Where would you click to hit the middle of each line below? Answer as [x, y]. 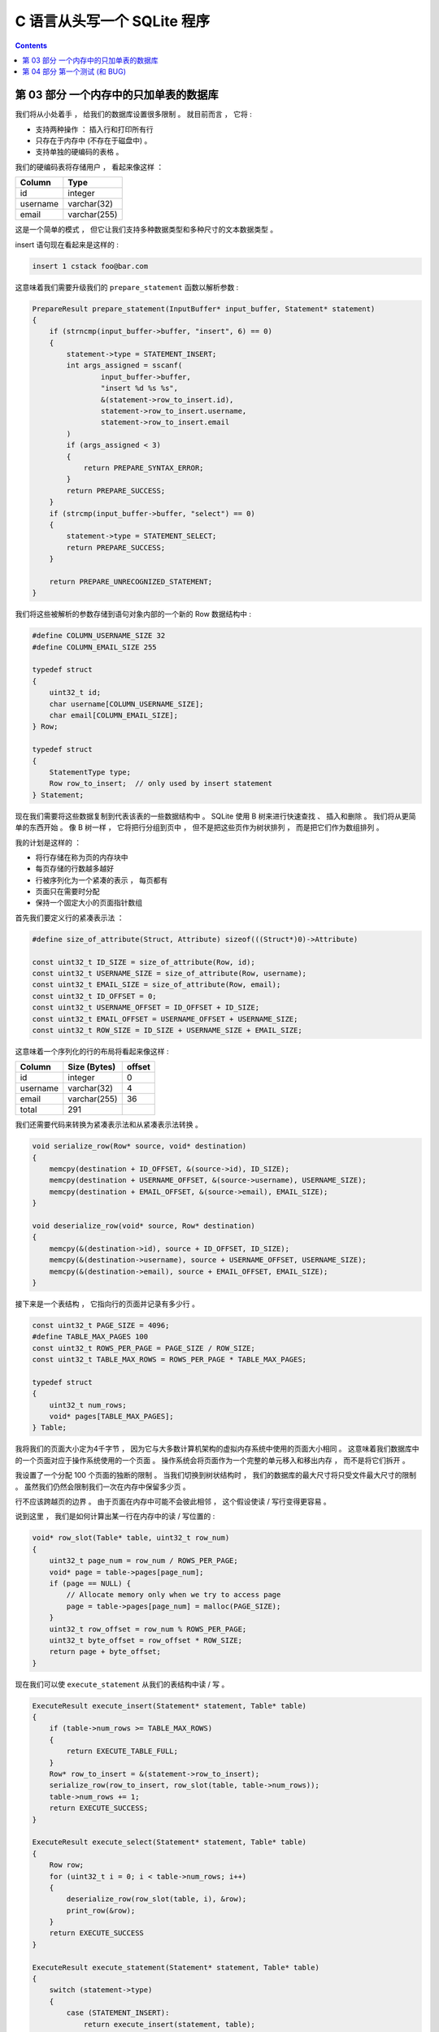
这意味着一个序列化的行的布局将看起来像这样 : [92, 1051]
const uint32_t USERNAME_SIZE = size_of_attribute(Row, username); [170, 973]
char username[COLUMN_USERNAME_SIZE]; [126, 704]
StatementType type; [90, 772]
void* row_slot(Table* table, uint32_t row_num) [131, 1538]
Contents [31, 46]
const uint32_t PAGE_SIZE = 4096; [101, 1325]
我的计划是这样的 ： [48, 842]
